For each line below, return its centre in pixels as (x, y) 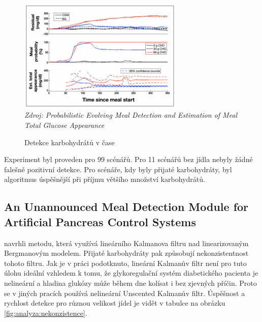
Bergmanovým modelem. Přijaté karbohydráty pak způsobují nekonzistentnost (126, 253)
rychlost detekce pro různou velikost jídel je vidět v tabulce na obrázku (115, 303)
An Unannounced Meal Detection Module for (126, 207)
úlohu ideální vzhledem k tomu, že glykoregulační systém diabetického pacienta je (131, 273)
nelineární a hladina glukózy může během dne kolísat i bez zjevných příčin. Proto (130, 283)
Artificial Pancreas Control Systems (100, 221)
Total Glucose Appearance (64, 125)
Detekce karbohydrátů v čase (70, 142)
